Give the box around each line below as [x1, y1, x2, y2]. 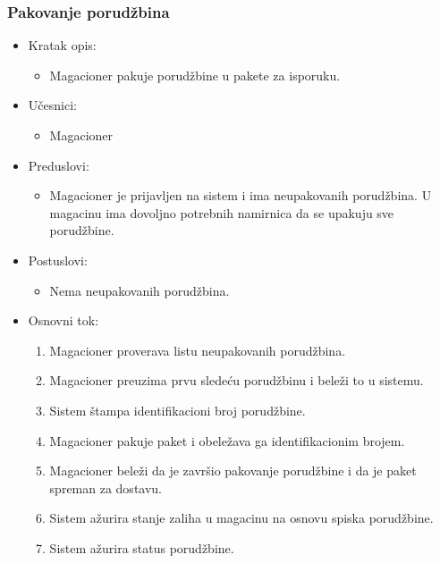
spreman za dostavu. [49, 478, 163, 497]
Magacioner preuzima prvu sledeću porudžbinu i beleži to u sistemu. [49, 371, 424, 390]
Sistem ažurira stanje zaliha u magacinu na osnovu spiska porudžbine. [49, 508, 434, 527]
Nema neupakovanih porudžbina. [49, 281, 230, 299]
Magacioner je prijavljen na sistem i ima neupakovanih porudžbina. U [49, 186, 432, 205]
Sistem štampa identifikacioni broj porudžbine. [49, 400, 306, 419]
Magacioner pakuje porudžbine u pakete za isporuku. [49, 65, 341, 84]
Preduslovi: [28, 155, 89, 174]
